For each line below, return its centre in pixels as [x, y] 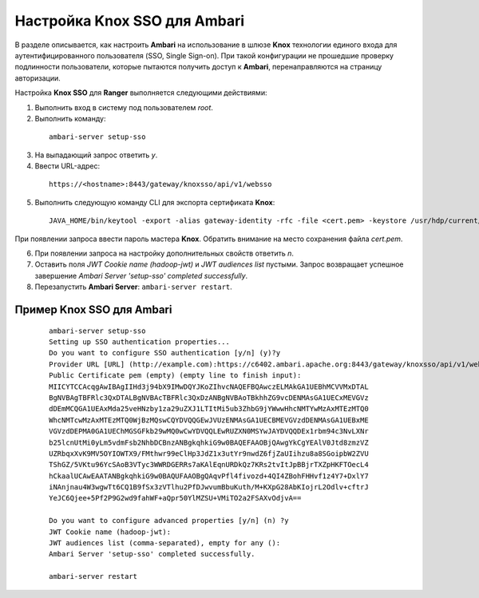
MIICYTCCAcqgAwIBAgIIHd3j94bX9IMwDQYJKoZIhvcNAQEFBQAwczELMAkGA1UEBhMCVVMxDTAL [209, 386]
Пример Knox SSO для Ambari [93, 310]
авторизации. [38, 78]
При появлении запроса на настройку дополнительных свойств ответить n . [164, 253]
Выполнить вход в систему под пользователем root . [124, 107]
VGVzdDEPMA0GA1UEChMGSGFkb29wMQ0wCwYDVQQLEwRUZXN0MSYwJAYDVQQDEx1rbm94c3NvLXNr [209, 432]
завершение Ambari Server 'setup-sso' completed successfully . [141, 275]
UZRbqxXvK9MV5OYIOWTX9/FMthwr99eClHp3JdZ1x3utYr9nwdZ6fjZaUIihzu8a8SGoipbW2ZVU [209, 453]
